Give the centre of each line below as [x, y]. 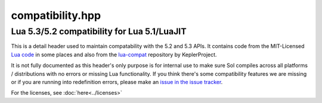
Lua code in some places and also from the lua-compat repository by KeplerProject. [114, 54]
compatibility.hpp [56, 15]
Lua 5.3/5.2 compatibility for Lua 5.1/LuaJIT [99, 31]
